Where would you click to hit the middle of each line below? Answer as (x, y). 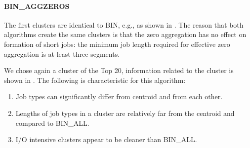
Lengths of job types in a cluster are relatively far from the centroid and (125, 113)
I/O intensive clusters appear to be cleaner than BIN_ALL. (106, 139)
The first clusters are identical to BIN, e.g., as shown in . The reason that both (124, 24)
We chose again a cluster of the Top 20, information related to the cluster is (119, 70)
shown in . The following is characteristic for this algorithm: (95, 80)
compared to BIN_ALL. (52, 123)
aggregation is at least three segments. (62, 54)
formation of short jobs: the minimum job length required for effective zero (117, 44)
